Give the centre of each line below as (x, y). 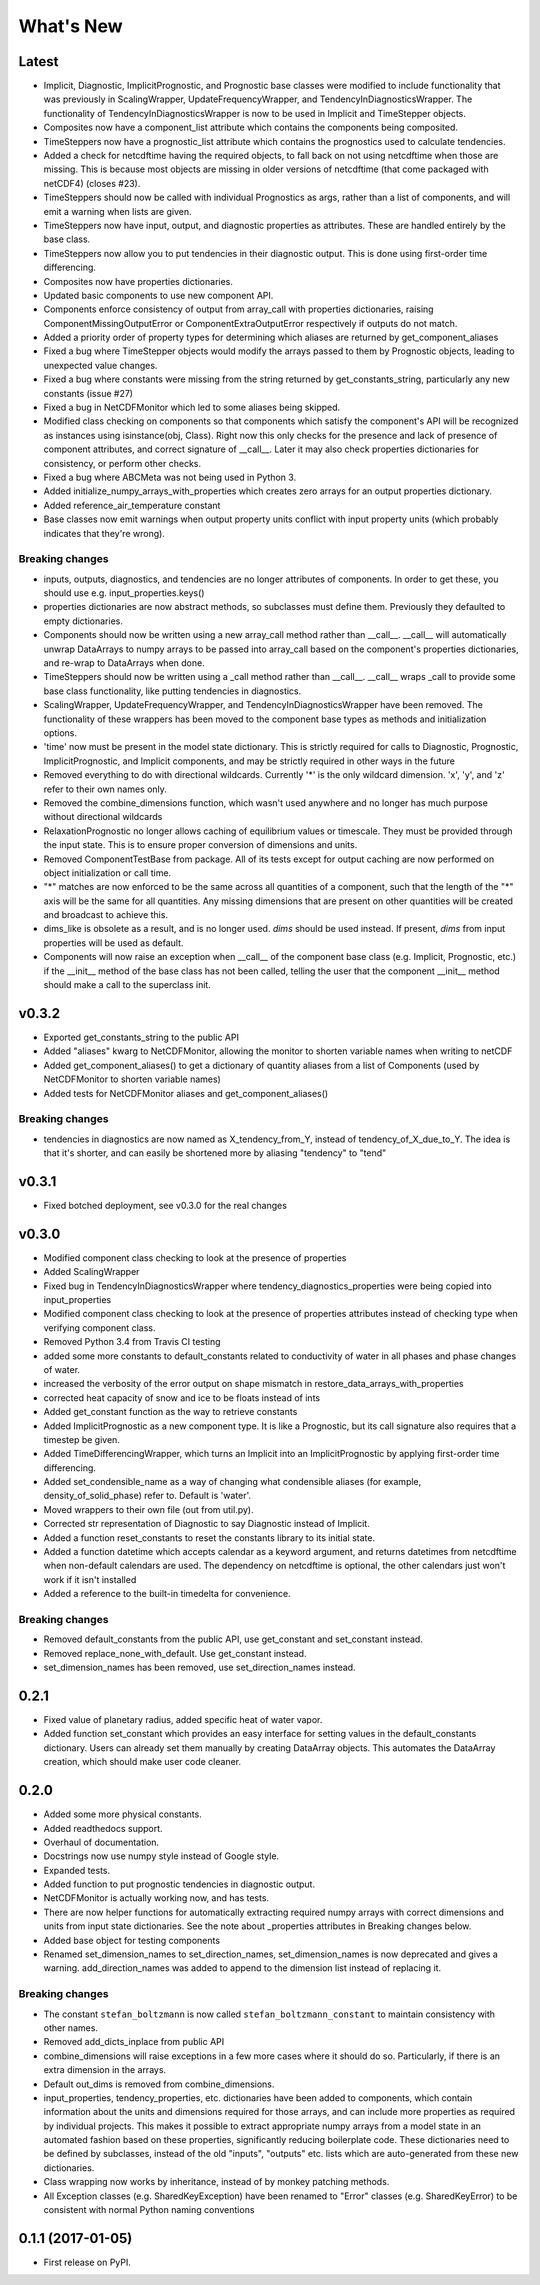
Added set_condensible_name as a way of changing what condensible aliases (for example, (232, 1482)
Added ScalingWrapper (91, 1272)
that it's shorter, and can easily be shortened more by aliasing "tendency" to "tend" (215, 1153)
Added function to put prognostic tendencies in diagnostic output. (179, 1884)
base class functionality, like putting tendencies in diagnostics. (172, 691)
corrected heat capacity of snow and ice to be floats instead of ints (181, 1397)
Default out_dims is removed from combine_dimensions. (159, 2084)
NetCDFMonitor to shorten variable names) (132, 1079)
